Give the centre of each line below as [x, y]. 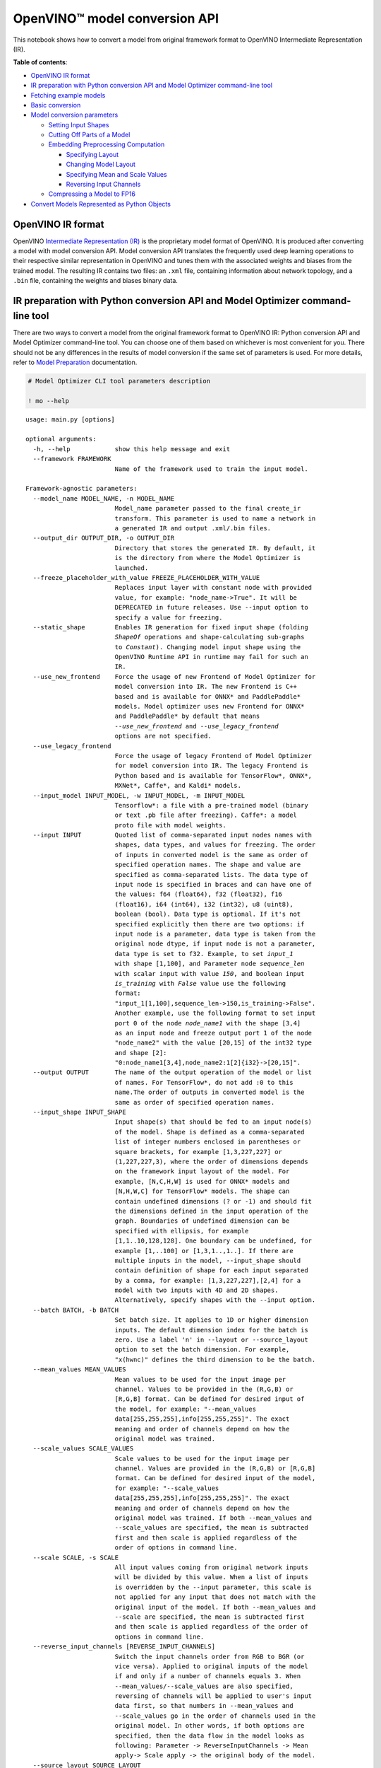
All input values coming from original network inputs [211, 1568]
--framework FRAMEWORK [72, 459]
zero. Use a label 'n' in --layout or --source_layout [211, 1340]
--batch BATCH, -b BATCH [76, 1310]
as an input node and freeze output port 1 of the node [213, 1033]
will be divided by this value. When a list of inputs [211, 1577]
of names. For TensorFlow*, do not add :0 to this [204, 1082]
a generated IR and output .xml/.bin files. [193, 528]
